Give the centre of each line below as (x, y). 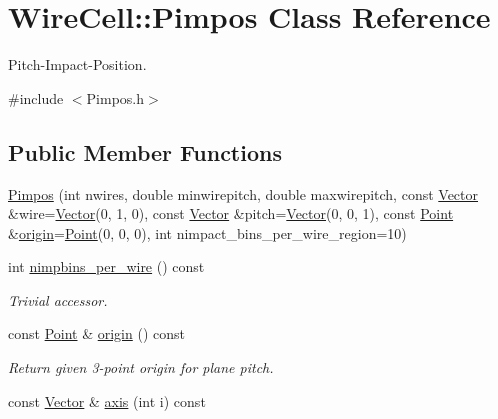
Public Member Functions (145, 151)
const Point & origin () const (96, 333)
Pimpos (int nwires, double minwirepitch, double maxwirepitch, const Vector (243, 193)
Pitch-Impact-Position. (77, 64)
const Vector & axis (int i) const (107, 400)
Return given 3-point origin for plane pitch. (141, 367)
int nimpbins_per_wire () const (106, 266)
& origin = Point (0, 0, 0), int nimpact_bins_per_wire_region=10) (207, 232)
